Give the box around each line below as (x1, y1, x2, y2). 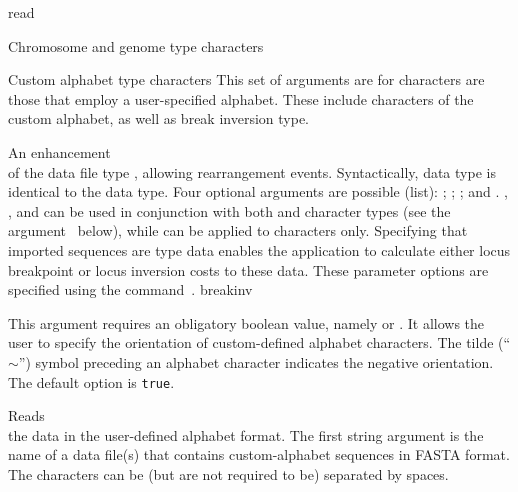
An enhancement (8, 141, 111, 162)
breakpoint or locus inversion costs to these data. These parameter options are (8, 259, 489, 280)
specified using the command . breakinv (8, 279, 253, 300)
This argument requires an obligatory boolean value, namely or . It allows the (8, 312, 485, 333)
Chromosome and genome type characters (8, 35, 264, 56)
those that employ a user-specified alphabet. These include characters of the (8, 88, 474, 109)
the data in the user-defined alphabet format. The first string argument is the (8, 424, 484, 445)
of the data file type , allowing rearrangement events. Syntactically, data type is (8, 161, 496, 182)
